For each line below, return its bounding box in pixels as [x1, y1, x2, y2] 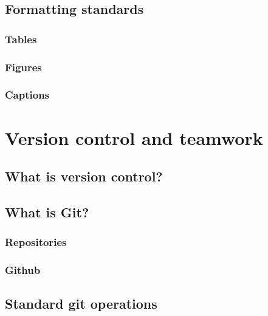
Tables [5, 31, 37, 46]
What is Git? [5, 202, 89, 221]
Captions [5, 87, 50, 102]
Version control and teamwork [5, 125, 263, 150]
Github [5, 262, 41, 278]
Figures [5, 59, 42, 74]
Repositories [5, 234, 67, 250]
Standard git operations [5, 294, 157, 313]
